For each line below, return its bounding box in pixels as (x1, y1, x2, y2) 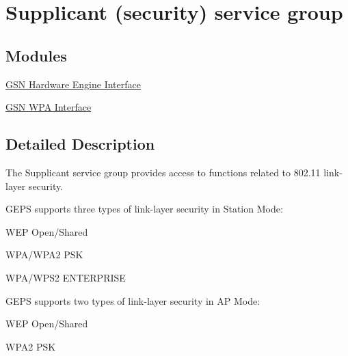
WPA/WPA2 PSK (5, 247, 83, 262)
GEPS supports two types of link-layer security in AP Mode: (5, 293, 260, 307)
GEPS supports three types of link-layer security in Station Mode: (5, 202, 283, 216)
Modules (5, 44, 67, 66)
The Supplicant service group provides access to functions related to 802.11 (5, 165, 321, 179)
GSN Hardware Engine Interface (5, 77, 141, 91)
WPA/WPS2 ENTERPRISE (5, 270, 126, 284)
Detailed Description (5, 133, 155, 154)
